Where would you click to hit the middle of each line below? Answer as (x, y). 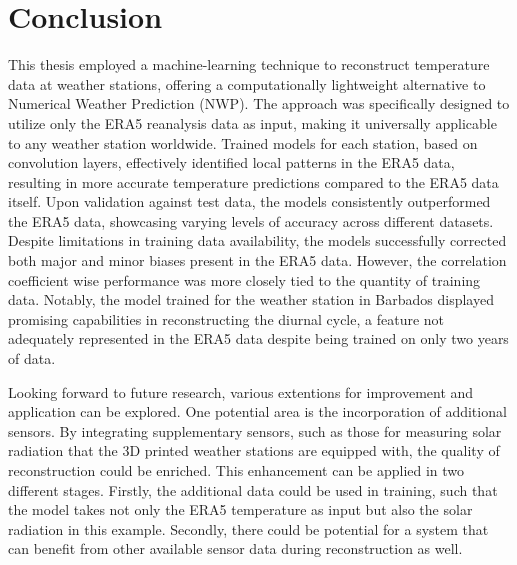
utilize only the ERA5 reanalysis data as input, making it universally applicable (252, 122)
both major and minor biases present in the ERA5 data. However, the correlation (257, 260)
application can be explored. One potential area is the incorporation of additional (257, 411)
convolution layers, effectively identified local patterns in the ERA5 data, (231, 162)
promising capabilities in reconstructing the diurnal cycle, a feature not (226, 318)
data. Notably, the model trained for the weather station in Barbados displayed (251, 299)
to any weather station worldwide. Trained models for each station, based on (243, 142)
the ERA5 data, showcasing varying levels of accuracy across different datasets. (251, 220)
